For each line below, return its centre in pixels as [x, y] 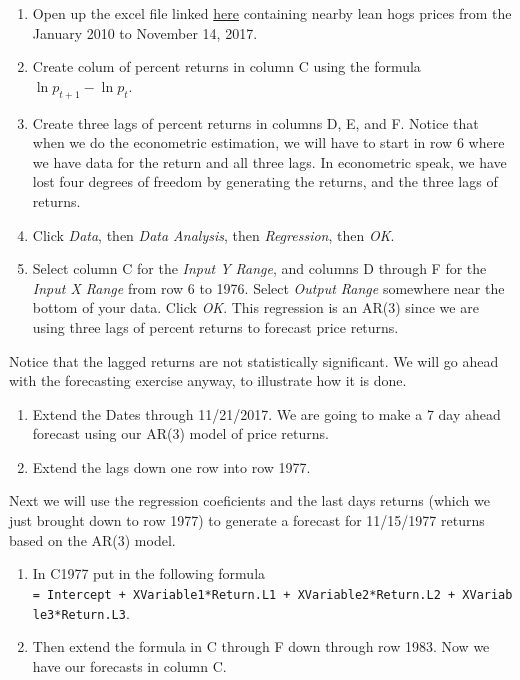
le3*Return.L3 [79, 614]
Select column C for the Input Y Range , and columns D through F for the [259, 268]
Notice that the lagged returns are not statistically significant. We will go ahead [254, 360]
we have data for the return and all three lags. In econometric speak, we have [269, 161]
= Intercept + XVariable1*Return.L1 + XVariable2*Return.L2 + [244, 594]
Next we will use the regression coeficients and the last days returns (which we [249, 500]
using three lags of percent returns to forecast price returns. [215, 326]
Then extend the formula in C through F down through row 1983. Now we [261, 646]
